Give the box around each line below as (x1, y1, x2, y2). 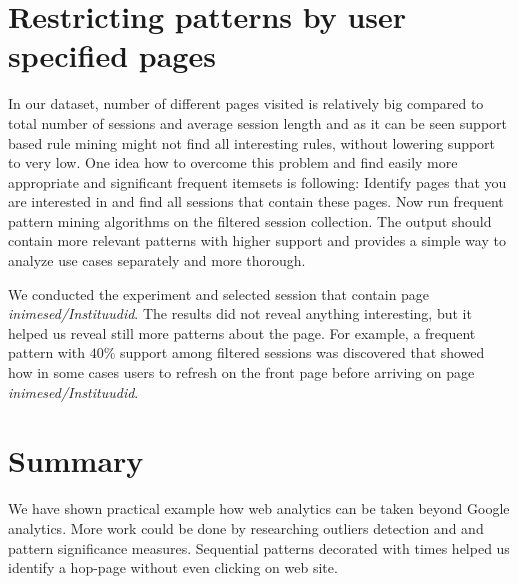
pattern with (8, 342, 86, 363)
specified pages (8, 35, 216, 76)
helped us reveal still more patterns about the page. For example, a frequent (8, 322, 476, 343)
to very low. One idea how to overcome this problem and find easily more (8, 152, 458, 173)
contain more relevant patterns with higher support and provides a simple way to (8, 230, 506, 251)
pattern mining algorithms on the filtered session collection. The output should (8, 210, 492, 231)
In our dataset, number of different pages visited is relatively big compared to (8, 93, 484, 114)
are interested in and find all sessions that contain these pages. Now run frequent (8, 191, 504, 212)
